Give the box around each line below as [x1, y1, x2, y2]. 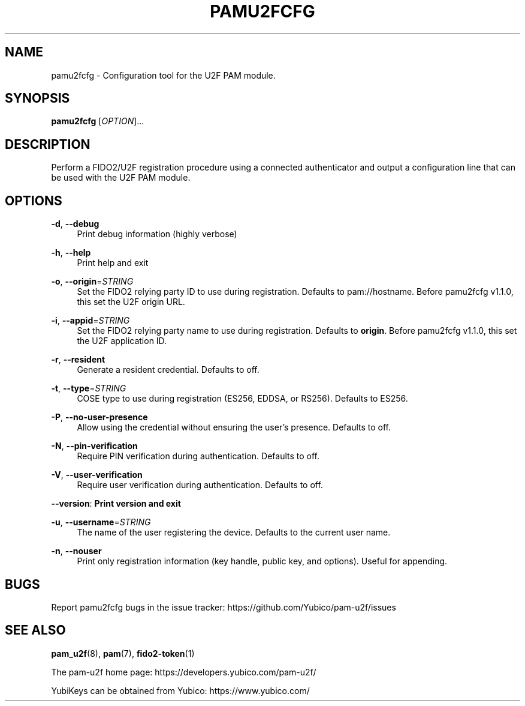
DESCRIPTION [5, 136, 90, 152]
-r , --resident [51, 354, 105, 365]
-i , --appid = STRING [51, 315, 130, 326]
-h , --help [51, 247, 91, 258]
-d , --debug [51, 219, 99, 229]
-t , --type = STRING [51, 383, 126, 394]
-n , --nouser [51, 546, 102, 557]
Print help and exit [77, 258, 149, 268]
